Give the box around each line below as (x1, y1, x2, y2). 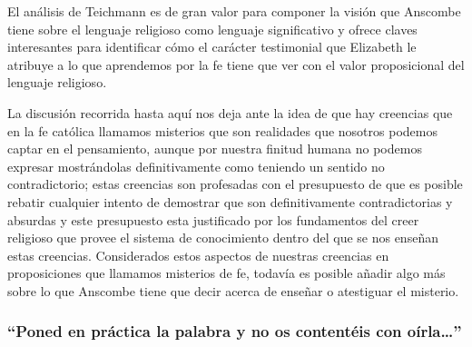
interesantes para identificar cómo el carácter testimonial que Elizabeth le (7, 37, 417, 56)
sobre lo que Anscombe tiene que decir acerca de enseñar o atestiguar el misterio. (7, 281, 459, 300)
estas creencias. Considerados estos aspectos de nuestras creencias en (7, 245, 389, 264)
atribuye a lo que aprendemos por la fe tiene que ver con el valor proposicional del (7, 55, 465, 74)
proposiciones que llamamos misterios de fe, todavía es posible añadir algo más (7, 263, 446, 283)
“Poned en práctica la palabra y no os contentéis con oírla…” (7, 320, 462, 342)
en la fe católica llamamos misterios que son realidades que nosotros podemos (7, 121, 438, 140)
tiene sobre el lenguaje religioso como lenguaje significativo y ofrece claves (7, 19, 418, 38)
